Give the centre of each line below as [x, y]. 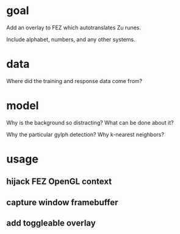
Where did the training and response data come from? [74, 81]
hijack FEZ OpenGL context [59, 182]
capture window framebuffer [62, 202]
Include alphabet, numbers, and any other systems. [71, 39]
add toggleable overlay [51, 223]
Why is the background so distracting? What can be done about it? [90, 122]
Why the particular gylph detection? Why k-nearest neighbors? [85, 134]
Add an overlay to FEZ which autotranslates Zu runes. [74, 27]
